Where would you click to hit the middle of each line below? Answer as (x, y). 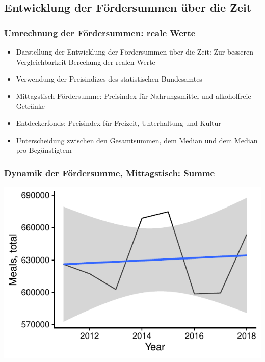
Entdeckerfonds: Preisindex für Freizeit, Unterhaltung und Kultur (118, 123)
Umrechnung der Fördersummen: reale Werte (100, 32)
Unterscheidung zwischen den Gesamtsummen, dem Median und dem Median (137, 140)
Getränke (30, 106)
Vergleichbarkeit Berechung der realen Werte (86, 61)
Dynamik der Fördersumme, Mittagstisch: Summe (110, 173)
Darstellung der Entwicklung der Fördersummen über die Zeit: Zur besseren (135, 51)
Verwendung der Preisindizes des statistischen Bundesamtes (109, 79)
